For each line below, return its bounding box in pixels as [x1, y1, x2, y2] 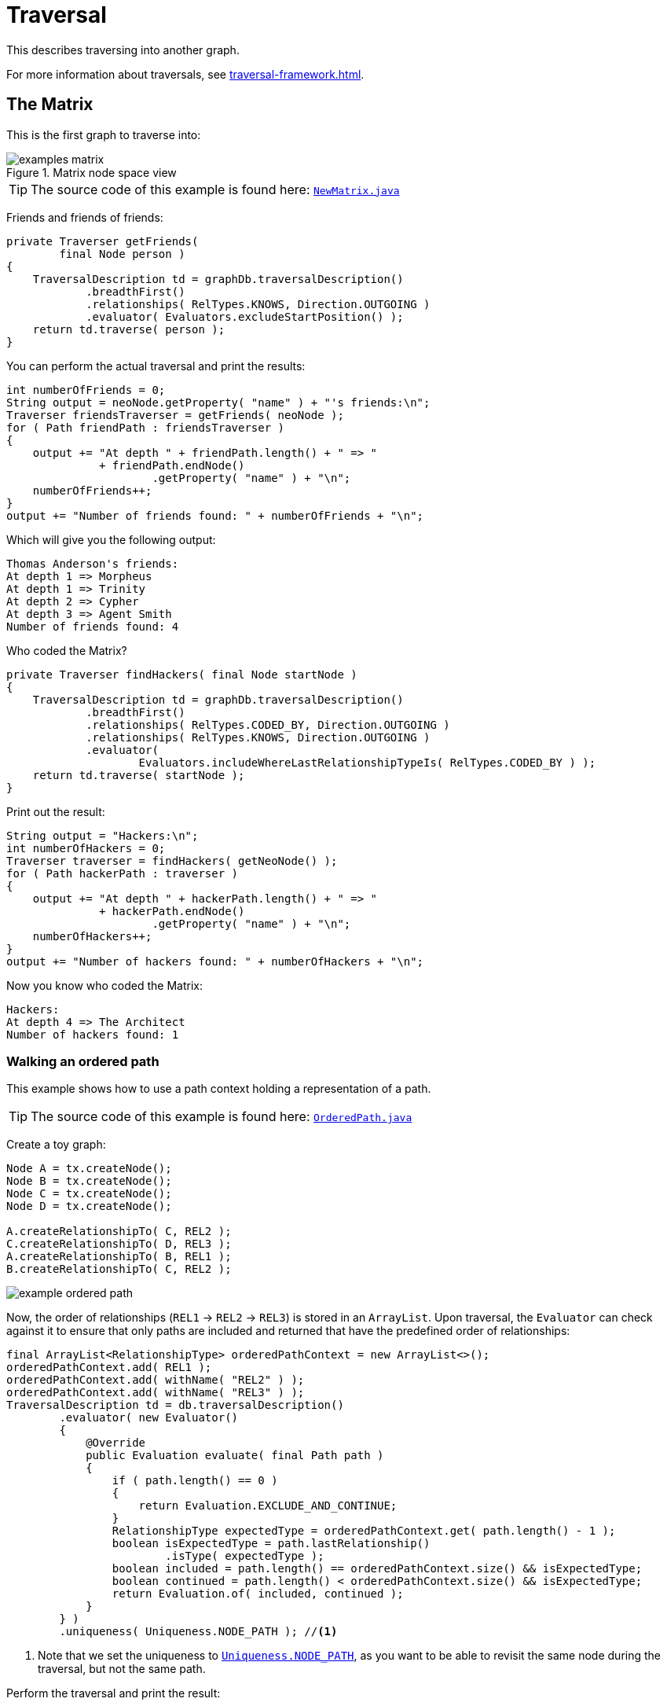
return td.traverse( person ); [32, 322, 225, 336]
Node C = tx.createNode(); [6, 1187, 172, 1200]
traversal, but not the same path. [38, 1662, 206, 1676]
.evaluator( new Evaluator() [59, 1411, 239, 1425]
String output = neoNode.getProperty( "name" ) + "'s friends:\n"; [6, 395, 431, 409]
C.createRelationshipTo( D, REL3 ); [6, 1237, 232, 1251]
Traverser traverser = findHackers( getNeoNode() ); [6, 854, 338, 867]
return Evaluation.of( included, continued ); [112, 1587, 404, 1601]
